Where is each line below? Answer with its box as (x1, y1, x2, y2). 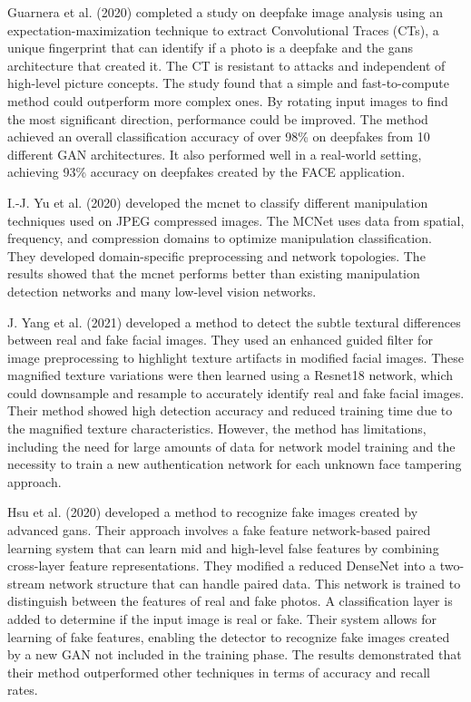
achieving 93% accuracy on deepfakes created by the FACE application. (7, 162, 406, 181)
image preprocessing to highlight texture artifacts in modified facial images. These (7, 347, 464, 366)
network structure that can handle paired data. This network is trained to (48, 573, 461, 592)
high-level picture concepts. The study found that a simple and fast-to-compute (7, 73, 449, 93)
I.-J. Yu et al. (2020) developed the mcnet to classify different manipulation (7, 192, 428, 211)
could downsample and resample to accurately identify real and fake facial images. (7, 383, 465, 402)
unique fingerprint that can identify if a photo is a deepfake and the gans (7, 38, 414, 57)
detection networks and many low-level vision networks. (7, 281, 317, 300)
